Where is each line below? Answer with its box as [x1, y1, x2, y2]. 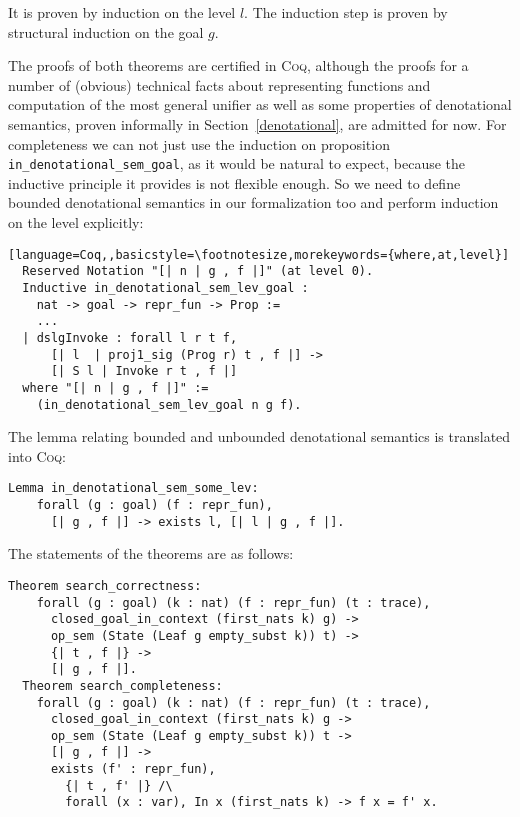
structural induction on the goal [8, 21, 204, 42]
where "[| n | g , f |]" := [22, 380, 209, 395]
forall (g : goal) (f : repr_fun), [36, 498, 273, 512]
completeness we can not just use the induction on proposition [8, 133, 390, 154]
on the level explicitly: [8, 212, 144, 232]
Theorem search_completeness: [22, 678, 223, 693]
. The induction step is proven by [244, 2, 448, 22]
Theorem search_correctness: [8, 578, 202, 593]
